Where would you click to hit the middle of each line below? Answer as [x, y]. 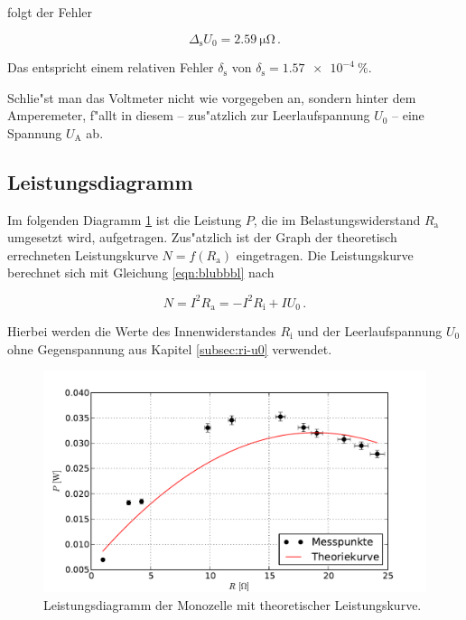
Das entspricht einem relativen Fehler [111, 67]
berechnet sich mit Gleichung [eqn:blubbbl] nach [141, 272]
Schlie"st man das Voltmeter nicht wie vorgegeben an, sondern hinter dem [212, 97]
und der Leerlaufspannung [370, 330]
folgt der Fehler [50, 12]
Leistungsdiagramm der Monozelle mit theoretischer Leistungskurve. [233, 604]
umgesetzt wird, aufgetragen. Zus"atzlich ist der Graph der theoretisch [202, 237]
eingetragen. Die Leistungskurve [325, 254]
